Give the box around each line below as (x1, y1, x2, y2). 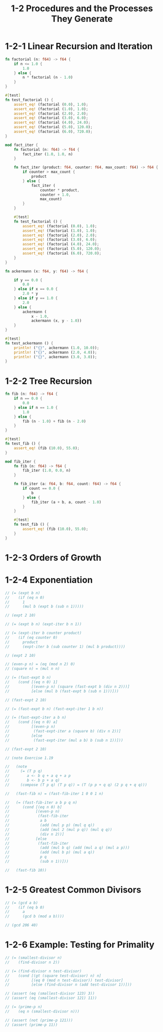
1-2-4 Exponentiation (5, 574, 93, 586)
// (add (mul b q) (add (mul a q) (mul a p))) (5, 845, 130, 850)
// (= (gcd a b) (5, 900, 38, 905)
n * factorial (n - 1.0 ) (22, 75, 73, 80)
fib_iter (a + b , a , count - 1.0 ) (31, 500, 102, 505)
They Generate (51, 13, 113, 24)
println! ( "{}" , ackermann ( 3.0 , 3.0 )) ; (14, 354, 97, 359)
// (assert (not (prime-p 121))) (5, 1018, 73, 1023)
